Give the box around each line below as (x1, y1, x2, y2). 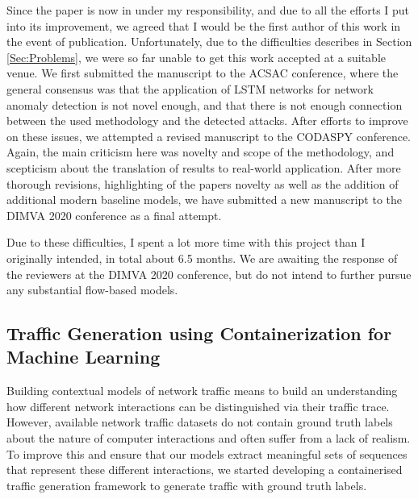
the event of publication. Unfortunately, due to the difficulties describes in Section (6, 33, 412, 50)
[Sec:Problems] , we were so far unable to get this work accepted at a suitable (6, 48, 386, 65)
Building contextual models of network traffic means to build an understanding (6, 382, 398, 399)
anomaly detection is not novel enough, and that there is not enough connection (6, 96, 403, 113)
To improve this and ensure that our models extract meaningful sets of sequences (6, 445, 408, 462)
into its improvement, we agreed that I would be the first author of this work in (6, 17, 401, 34)
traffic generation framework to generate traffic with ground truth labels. (6, 476, 367, 493)
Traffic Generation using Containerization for (6, 321, 392, 346)
